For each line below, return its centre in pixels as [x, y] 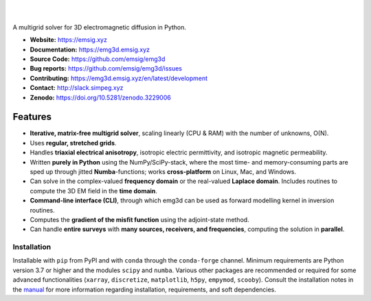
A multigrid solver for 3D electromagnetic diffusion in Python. [100, 27]
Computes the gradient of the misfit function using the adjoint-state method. [140, 219]
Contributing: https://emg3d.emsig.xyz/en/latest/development [119, 78]
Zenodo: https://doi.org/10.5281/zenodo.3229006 [100, 97]
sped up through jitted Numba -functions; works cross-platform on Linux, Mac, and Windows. [163, 171]
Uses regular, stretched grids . [73, 143]
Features [32, 117]
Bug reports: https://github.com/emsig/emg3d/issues [106, 69]
